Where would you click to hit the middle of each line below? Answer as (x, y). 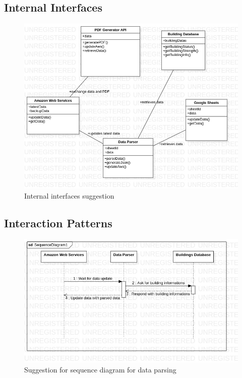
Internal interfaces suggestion (69, 195)
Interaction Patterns (58, 223)
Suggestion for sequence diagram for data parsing (100, 369)
